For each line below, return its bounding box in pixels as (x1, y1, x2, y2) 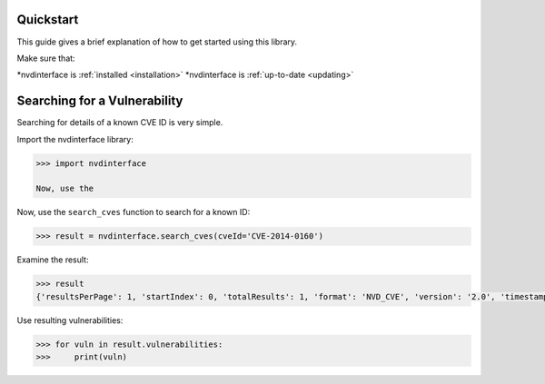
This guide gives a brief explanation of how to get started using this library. (16, 36, 298, 47)
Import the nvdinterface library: (16, 133, 134, 144)
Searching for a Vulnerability (16, 94, 183, 109)
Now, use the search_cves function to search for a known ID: (16, 207, 251, 218)
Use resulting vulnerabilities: (16, 314, 124, 326)
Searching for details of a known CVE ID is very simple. (16, 117, 223, 128)
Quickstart (16, 12, 79, 27)
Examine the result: (16, 254, 89, 265)
